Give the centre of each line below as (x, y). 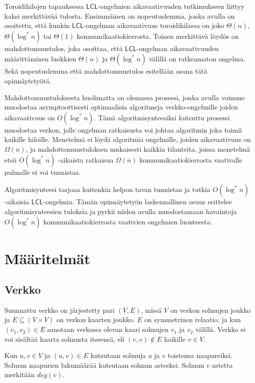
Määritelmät (48, 258)
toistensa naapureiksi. (200, 355)
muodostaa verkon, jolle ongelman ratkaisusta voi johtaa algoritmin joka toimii (123, 129)
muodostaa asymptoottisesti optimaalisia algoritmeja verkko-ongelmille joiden (121, 107)
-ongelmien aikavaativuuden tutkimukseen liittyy (171, 6)
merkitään (20, 374)
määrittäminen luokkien (40, 59)
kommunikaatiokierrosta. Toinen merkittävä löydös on (158, 36)
